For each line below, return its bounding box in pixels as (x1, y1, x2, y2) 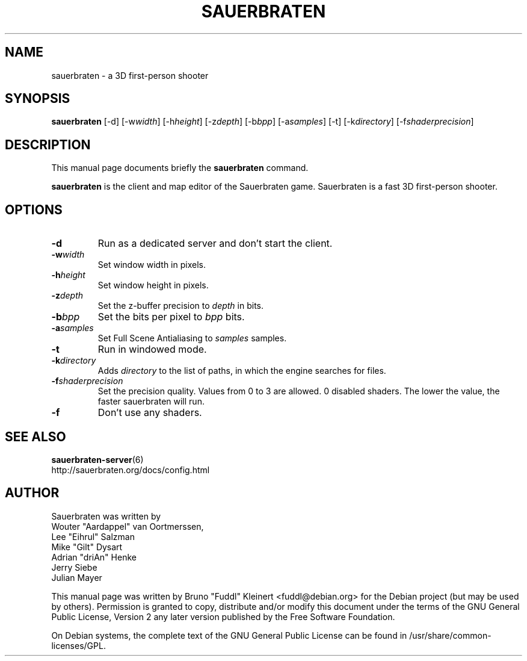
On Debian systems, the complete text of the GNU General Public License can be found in (51, 630, 407, 641)
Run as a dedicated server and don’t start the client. (97, 237, 333, 250)
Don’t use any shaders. (97, 406, 202, 419)
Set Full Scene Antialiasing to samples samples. (97, 333, 287, 344)
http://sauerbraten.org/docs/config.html (51, 464, 210, 475)
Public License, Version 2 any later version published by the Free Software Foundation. (51, 611, 395, 622)
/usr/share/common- (409, 630, 492, 641)
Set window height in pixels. (97, 280, 209, 291)
